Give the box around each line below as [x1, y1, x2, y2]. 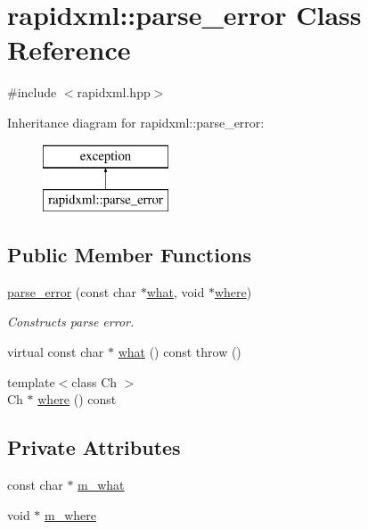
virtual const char [7, 343, 104, 361]
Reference [7, 31, 131, 68]
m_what [78, 475, 125, 494]
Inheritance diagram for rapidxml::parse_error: [7, 112, 265, 131]
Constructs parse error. [7, 312, 135, 331]
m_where [45, 505, 96, 524]
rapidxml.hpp [77, 83, 151, 102]
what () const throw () [118, 343, 241, 361]
